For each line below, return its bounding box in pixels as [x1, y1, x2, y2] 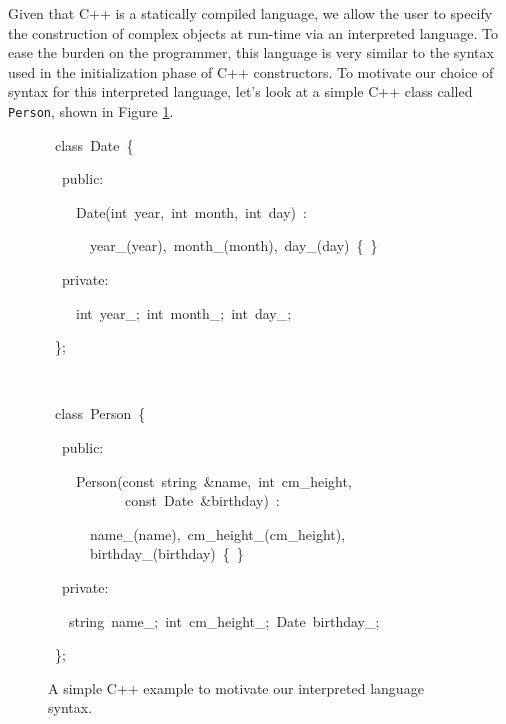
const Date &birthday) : [124, 490, 280, 511]
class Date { [54, 134, 134, 155]
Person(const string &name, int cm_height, [75, 470, 352, 491]
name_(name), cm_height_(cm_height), [89, 523, 346, 544]
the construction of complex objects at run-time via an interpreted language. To [8, 22, 498, 43]
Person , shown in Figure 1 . [8, 100, 174, 121]
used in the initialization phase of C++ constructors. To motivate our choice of [8, 61, 494, 82]
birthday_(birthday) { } [89, 543, 244, 564]
